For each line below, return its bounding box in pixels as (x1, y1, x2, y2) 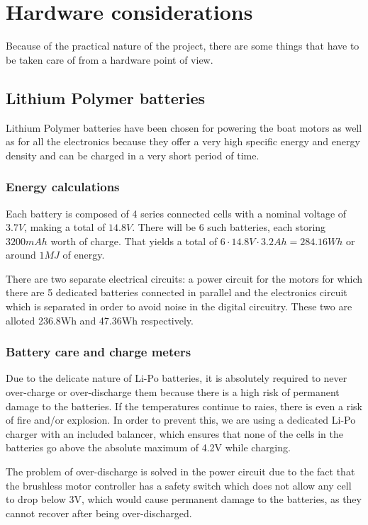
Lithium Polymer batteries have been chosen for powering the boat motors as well (6, 120, 362, 135)
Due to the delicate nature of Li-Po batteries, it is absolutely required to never (6, 371, 347, 385)
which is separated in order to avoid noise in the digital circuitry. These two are (6, 299, 352, 314)
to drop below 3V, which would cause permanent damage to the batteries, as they (6, 492, 362, 507)
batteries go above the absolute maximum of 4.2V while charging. (6, 440, 291, 455)
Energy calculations (6, 178, 120, 196)
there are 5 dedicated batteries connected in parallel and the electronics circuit (6, 285, 347, 300)
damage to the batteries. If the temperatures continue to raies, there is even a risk (6, 398, 363, 413)
